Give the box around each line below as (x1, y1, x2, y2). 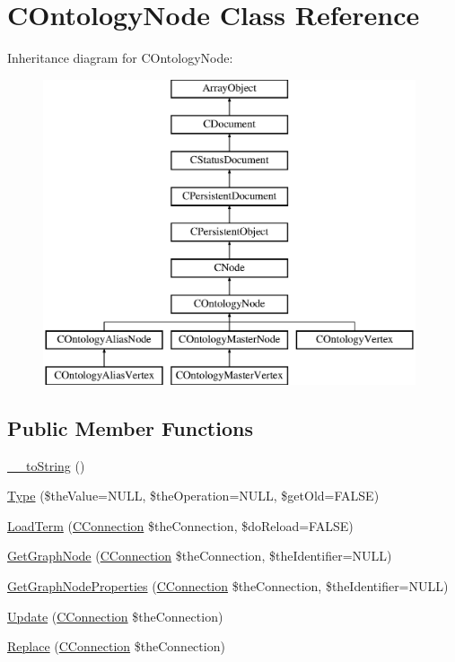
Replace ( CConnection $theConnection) (7, 637, 225, 656)
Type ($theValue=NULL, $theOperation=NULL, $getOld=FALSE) (7, 486, 380, 505)
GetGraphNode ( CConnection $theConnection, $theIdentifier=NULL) (7, 546, 392, 565)
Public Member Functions (7, 414, 253, 441)
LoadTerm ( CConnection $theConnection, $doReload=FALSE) (7, 516, 354, 535)
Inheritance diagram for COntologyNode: (7, 48, 233, 67)
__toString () (7, 456, 85, 475)
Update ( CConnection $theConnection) (7, 606, 223, 625)
